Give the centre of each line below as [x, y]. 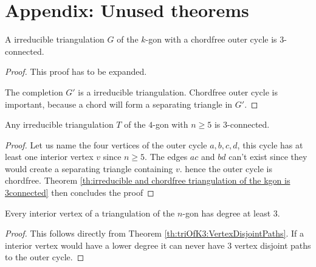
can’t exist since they [268, 157]
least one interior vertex [49, 157]
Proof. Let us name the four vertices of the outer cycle [106, 144]
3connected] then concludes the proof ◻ [80, 192]
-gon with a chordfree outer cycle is [211, 39]
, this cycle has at [270, 144]
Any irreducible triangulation [59, 124]
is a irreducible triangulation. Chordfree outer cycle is [178, 92]
